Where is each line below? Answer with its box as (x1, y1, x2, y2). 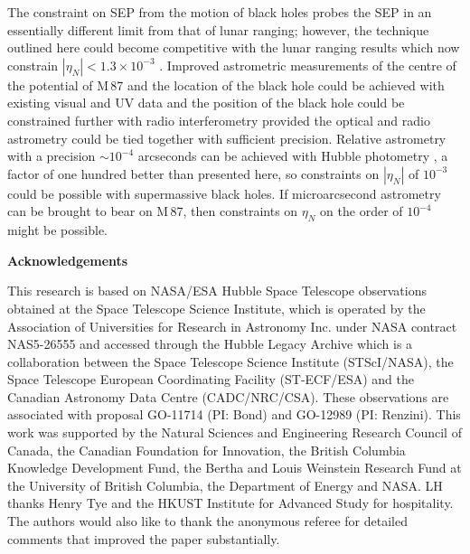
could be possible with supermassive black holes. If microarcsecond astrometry (7, 183, 441, 202)
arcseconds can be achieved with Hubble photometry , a (137, 146, 448, 165)
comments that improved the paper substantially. (7, 529, 280, 548)
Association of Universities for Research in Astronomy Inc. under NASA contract (7, 316, 457, 335)
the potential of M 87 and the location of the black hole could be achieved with (7, 75, 445, 94)
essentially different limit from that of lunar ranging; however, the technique (7, 20, 429, 39)
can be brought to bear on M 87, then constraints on (7, 202, 298, 221)
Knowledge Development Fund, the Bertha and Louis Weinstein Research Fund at (7, 458, 462, 477)
